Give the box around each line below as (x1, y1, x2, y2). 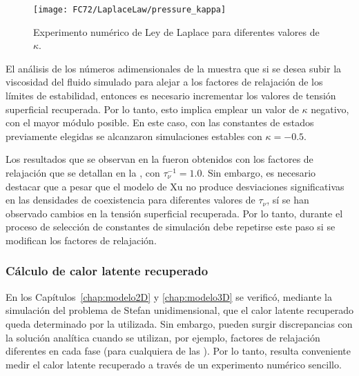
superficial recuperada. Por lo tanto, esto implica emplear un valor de (6, 101, 299, 116)
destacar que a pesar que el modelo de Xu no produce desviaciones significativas (6, 179, 345, 193)
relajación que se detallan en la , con (6, 166, 160, 179)
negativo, (311, 101, 349, 116)
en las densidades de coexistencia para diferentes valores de (6, 192, 255, 207)
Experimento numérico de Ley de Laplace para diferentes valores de (33, 24, 320, 39)
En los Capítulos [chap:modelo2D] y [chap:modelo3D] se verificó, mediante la (6, 289, 333, 304)
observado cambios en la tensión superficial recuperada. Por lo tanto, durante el (6, 206, 343, 220)
